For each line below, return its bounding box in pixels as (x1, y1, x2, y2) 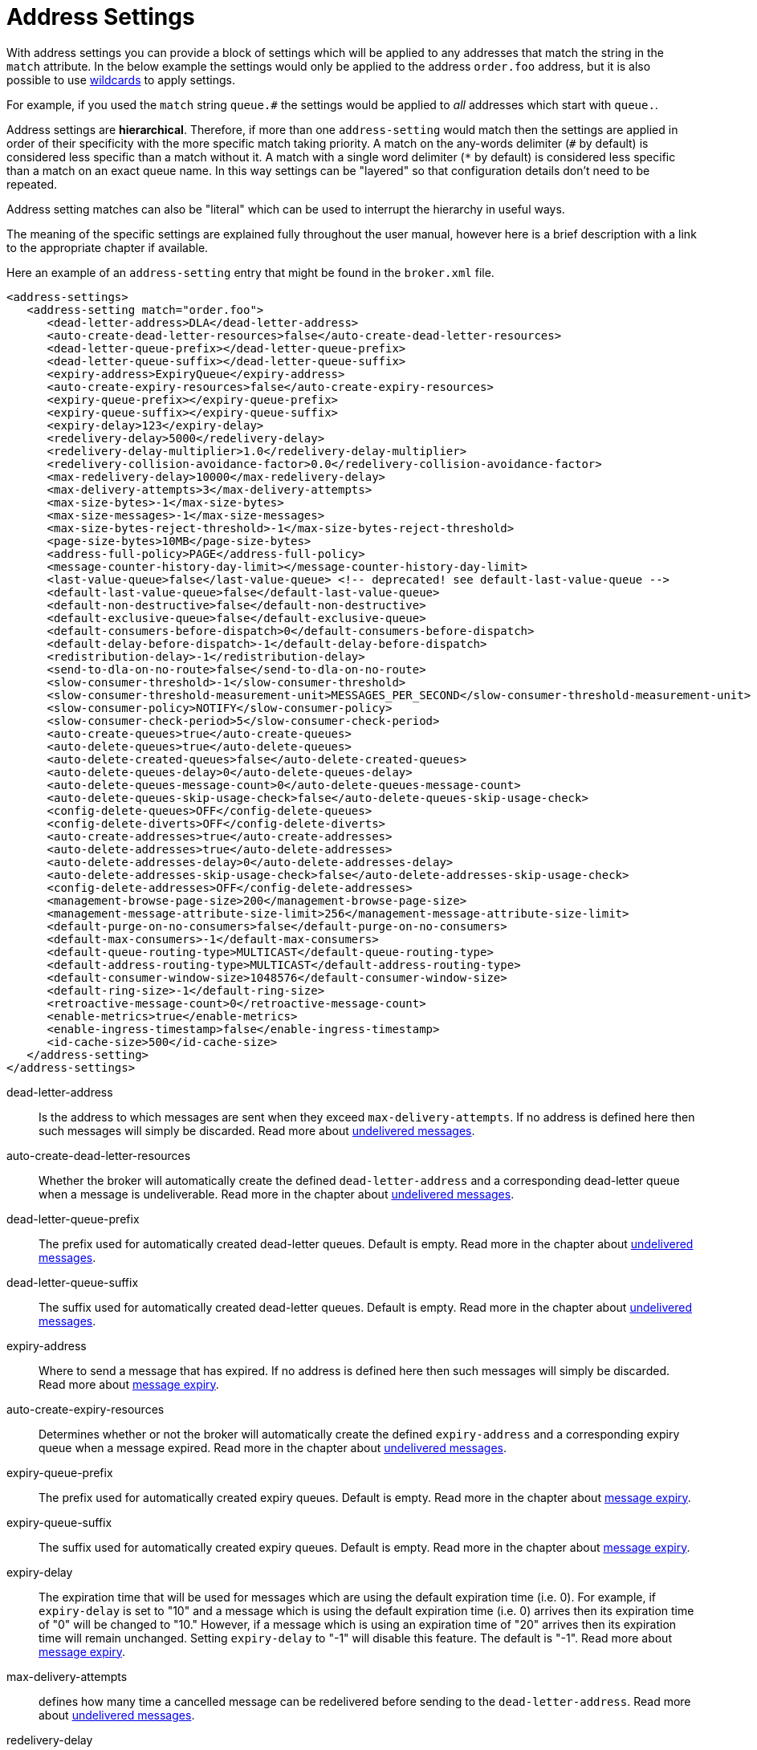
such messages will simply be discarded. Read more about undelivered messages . (39, 1123, 475, 1137)
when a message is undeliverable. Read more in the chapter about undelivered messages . (39, 1186, 515, 1201)
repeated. (6, 177, 58, 191)
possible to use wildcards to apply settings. (6, 72, 235, 87)
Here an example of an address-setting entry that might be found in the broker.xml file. (6, 265, 494, 279)
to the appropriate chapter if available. (6, 240, 209, 254)
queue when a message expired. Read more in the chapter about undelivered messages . (39, 1440, 507, 1455)
